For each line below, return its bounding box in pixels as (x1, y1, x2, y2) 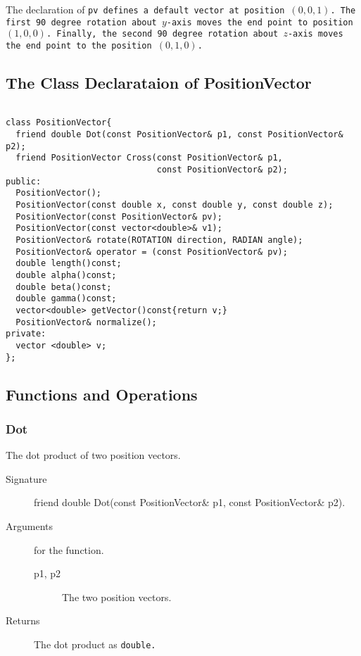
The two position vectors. (62, 589, 172, 604)
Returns (6, 613, 40, 628)
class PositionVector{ (6, 118, 112, 128)
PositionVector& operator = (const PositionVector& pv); (15, 246, 288, 257)
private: (6, 329, 46, 339)
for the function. (34, 542, 104, 557)
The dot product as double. (34, 637, 156, 652)
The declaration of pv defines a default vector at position (6, 2, 285, 16)
